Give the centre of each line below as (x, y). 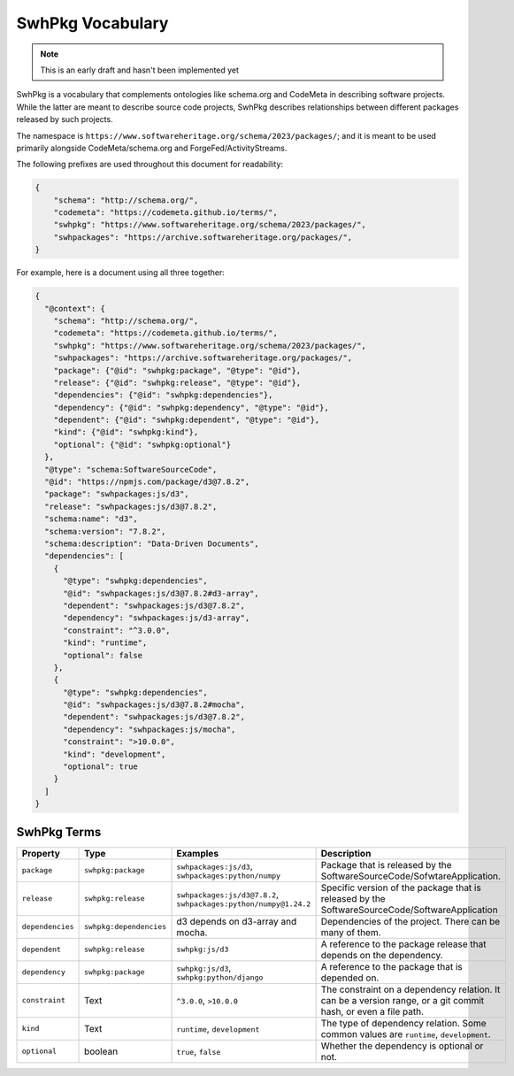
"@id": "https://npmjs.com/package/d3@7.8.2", (147, 482)
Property (41, 853)
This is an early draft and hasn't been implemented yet (139, 70)
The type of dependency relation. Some (403, 1023)
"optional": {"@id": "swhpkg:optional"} (142, 444)
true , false (199, 1051)
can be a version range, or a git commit (403, 1000)
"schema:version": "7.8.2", (105, 531)
